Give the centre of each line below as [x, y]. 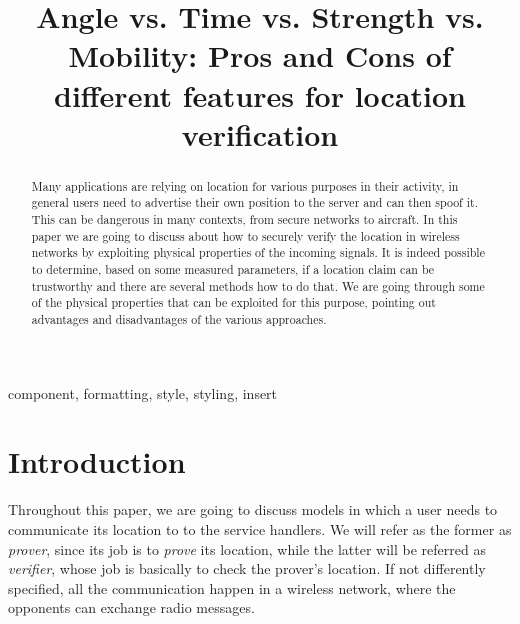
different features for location [260, 94]
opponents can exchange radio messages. [131, 607]
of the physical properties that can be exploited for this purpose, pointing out [233, 302]
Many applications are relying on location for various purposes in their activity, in [245, 185]
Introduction [97, 461]
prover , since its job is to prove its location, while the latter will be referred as [247, 548]
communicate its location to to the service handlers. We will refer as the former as [260, 528]
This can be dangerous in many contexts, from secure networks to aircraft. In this [244, 219]
